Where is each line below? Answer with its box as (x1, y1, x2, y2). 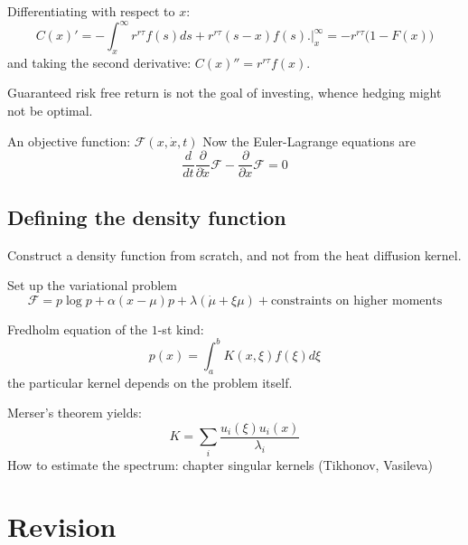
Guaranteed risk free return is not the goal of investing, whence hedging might (7, 83, 442, 102)
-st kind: (157, 319, 204, 338)
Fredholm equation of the (7, 319, 148, 338)
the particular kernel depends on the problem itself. (7, 372, 293, 391)
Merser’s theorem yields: (7, 403, 142, 422)
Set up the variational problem (7, 276, 177, 295)
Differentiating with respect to (7, 2, 175, 20)
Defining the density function (7, 202, 286, 230)
